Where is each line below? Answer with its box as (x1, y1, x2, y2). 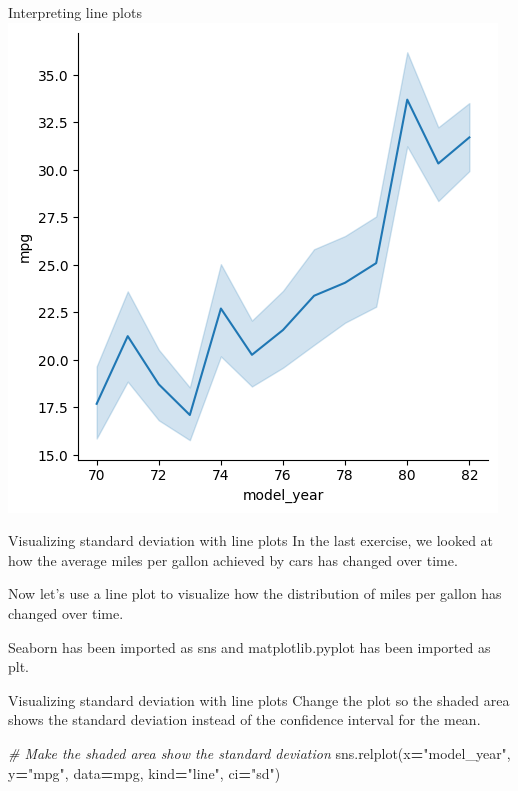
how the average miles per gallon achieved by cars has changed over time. (8, 549, 458, 570)
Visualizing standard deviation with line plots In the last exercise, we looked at (8, 530, 494, 551)
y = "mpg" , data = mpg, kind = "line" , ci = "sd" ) (8, 762, 281, 783)
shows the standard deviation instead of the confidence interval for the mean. (8, 709, 481, 730)
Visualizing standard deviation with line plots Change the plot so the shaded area (8, 689, 510, 710)
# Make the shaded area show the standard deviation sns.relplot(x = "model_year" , (8, 742, 511, 763)
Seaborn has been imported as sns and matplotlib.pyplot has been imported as (8, 636, 491, 657)
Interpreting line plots (8, 2, 142, 22)
